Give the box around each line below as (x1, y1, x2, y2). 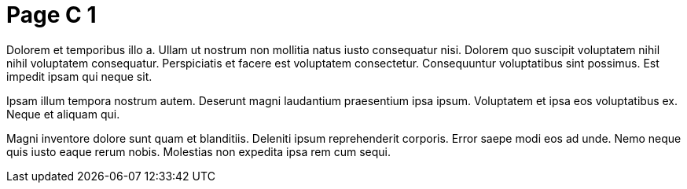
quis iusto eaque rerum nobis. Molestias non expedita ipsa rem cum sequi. (6, 144, 391, 158)
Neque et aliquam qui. (6, 107, 120, 121)
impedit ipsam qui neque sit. (6, 69, 152, 83)
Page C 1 (6, 2, 97, 28)
